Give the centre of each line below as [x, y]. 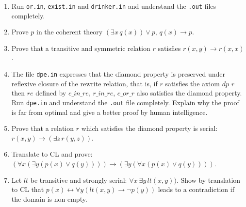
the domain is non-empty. [49, 199]
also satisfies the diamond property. [189, 93]
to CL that [28, 189]
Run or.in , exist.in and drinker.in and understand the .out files [114, 6]
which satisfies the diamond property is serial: [149, 128]
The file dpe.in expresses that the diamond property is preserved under [118, 74]
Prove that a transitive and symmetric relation [81, 48]
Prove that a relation [43, 128]
